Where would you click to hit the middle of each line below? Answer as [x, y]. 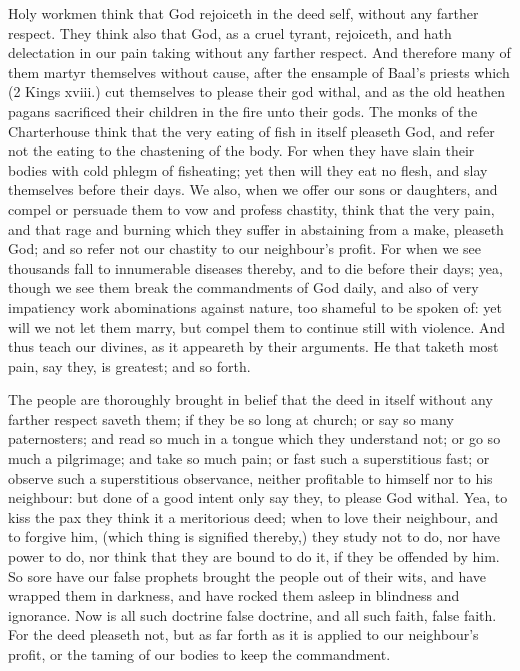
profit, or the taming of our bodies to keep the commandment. [199, 654]
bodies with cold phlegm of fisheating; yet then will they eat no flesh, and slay [248, 169]
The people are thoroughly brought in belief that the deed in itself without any [250, 399]
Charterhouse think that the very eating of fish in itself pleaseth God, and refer [251, 130]
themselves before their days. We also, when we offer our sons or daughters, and [253, 189]
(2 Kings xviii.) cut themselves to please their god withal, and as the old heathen [257, 91]
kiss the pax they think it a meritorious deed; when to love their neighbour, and [253, 516]
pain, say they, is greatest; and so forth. [129, 365]
